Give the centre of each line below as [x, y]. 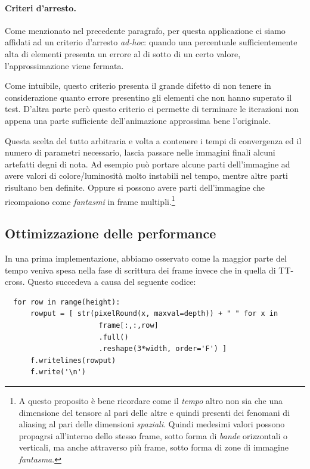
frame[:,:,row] [128, 325]
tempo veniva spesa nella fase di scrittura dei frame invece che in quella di [140, 270]
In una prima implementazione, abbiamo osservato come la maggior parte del [146, 258]
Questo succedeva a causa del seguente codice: [112, 282]
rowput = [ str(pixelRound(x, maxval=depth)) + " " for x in [154, 314]
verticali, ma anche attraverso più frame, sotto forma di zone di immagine [154, 447]
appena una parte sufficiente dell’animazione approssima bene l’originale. [138, 120]
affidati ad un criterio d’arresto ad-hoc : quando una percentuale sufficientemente [151, 42]
